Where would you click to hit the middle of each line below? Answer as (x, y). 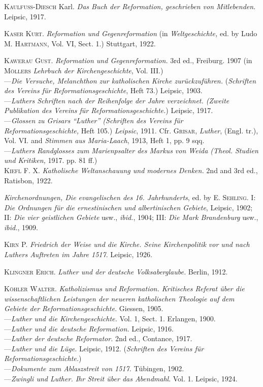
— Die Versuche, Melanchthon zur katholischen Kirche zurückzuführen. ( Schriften (130, 80)
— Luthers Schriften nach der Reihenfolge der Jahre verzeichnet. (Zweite (117, 100)
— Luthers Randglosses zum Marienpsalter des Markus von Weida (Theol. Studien (131, 150)
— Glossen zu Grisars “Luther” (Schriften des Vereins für (94, 120)
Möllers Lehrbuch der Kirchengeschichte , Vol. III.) (84, 70)
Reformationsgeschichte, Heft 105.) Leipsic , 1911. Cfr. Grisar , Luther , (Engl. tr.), (131, 130)
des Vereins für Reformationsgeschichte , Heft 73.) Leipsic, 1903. (103, 90)
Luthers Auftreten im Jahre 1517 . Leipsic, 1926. (78, 254)
